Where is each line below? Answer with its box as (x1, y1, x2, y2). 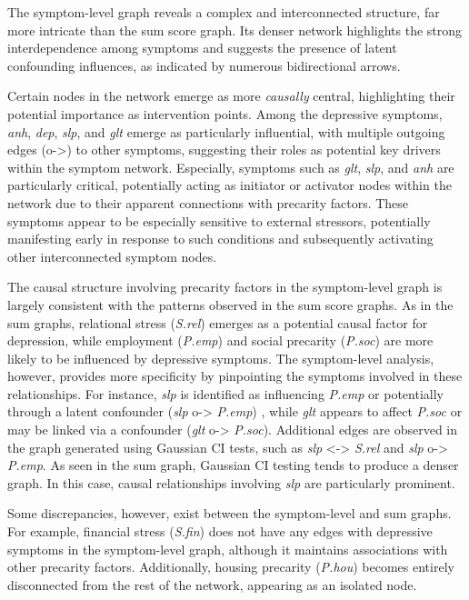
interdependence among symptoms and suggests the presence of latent (7, 38, 397, 57)
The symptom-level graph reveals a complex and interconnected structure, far (7, 3, 440, 21)
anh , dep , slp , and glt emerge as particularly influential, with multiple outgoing (7, 122, 445, 141)
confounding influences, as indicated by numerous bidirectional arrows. (7, 55, 401, 75)
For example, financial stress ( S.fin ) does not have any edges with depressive (7, 522, 433, 541)
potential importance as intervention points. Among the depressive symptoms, (7, 104, 443, 123)
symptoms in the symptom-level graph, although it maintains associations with (7, 539, 448, 558)
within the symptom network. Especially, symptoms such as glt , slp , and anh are (7, 157, 454, 176)
